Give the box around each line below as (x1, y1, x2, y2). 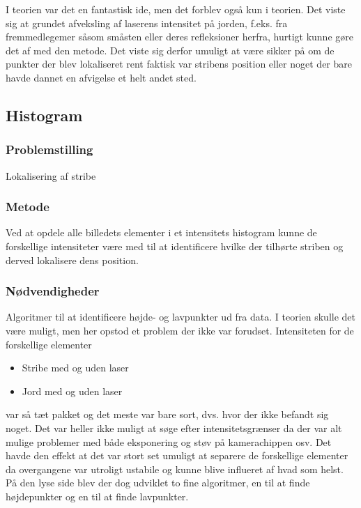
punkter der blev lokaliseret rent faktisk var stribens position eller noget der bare (6, 56, 352, 71)
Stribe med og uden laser (22, 360, 129, 375)
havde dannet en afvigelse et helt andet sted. (6, 70, 197, 84)
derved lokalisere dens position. (6, 252, 139, 267)
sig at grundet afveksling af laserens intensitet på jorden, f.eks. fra (6, 15, 288, 30)
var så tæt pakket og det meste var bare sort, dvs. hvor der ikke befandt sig (6, 407, 329, 422)
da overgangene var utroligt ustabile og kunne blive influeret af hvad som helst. (6, 461, 344, 476)
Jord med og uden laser (22, 383, 123, 398)
